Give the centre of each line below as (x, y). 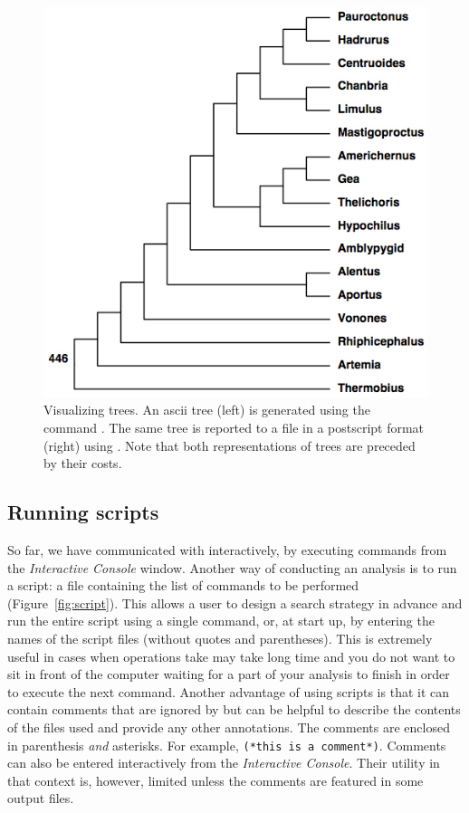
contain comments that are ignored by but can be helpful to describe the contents (234, 709)
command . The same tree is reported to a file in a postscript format (234, 428)
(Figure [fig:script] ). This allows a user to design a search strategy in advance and (235, 603)
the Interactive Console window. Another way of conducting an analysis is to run (232, 567)
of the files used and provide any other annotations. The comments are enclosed (229, 727)
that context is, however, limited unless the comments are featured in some (215, 780)
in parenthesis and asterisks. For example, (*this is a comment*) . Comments (227, 745)
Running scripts (83, 512)
